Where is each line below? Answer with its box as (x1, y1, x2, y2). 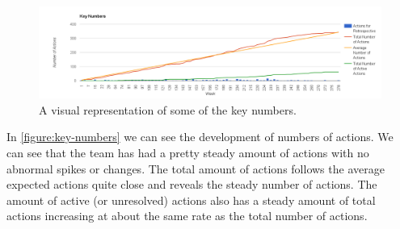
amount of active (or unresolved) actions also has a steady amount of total (6, 191, 376, 208)
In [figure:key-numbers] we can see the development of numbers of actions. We (6, 128, 394, 145)
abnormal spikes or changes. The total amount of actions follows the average (6, 160, 385, 177)
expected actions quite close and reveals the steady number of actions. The (6, 176, 377, 193)
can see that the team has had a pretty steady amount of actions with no (6, 144, 369, 161)
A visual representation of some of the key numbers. (39, 101, 297, 118)
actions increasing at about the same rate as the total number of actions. (6, 207, 368, 224)
